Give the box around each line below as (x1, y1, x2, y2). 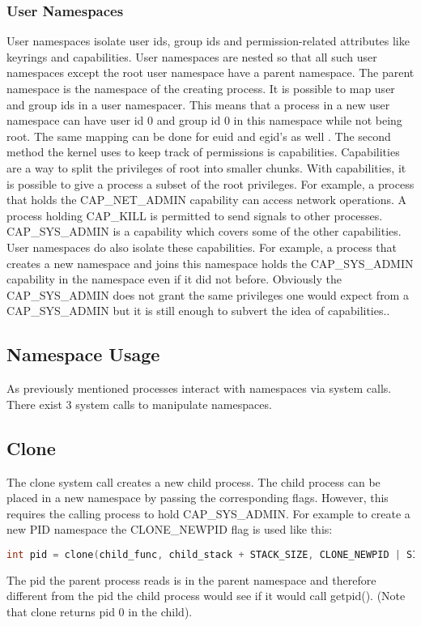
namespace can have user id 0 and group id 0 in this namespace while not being (6, 112, 402, 129)
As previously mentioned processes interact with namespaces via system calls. (6, 380, 392, 397)
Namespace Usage (6, 342, 160, 367)
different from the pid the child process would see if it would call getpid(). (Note (6, 587, 406, 604)
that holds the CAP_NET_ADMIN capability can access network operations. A (6, 191, 407, 208)
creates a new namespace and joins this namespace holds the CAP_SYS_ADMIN (6, 254, 414, 271)
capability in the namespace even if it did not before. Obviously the (6, 270, 342, 287)
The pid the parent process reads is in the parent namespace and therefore (6, 571, 376, 588)
